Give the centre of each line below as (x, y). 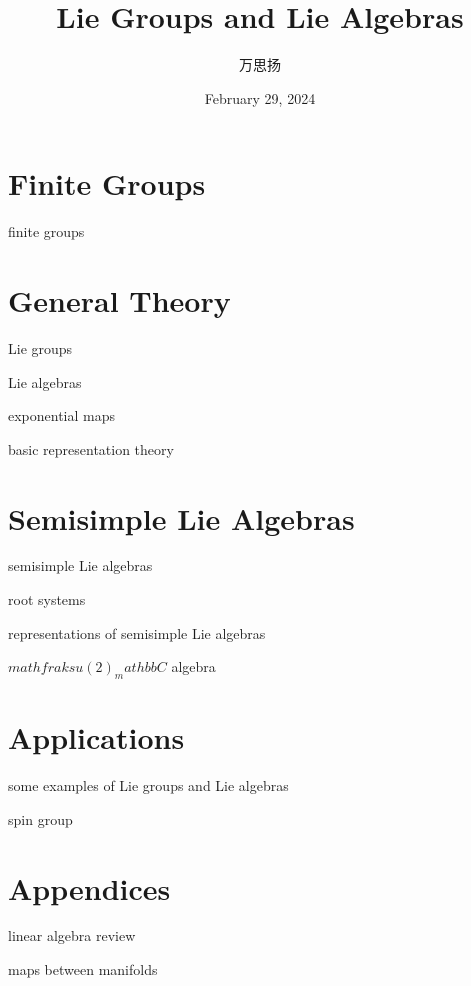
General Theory (119, 300)
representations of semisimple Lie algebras (137, 632)
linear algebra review (72, 935)
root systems (47, 599)
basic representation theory (91, 448)
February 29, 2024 (260, 97)
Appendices (89, 887)
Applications (96, 737)
